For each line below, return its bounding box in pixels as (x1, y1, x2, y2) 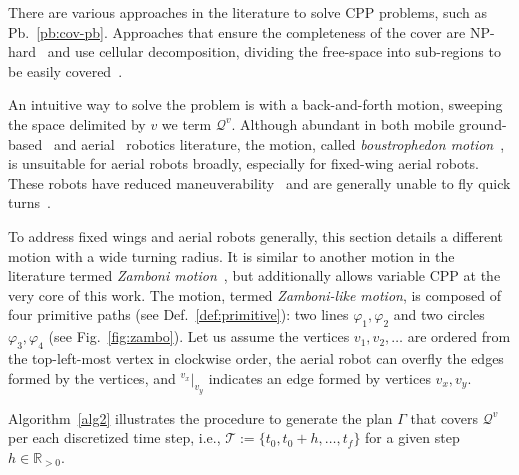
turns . (8, 192, 51, 213)
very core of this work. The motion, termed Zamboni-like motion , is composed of (8, 284, 502, 305)
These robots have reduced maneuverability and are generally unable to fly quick (8, 172, 511, 193)
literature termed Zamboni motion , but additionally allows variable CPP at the (8, 265, 501, 286)
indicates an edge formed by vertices (208, 367, 431, 388)
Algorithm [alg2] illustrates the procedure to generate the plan (8, 407, 393, 428)
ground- (459, 113, 507, 134)
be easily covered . (8, 60, 123, 81)
